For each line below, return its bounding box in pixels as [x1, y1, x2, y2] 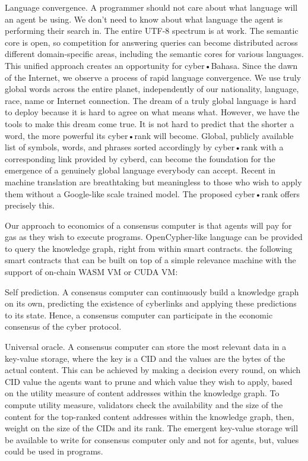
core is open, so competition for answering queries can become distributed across [5, 36, 298, 48]
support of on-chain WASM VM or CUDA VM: [5, 266, 178, 278]
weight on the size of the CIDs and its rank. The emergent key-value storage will [5, 422, 299, 434]
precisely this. [5, 199, 55, 211]
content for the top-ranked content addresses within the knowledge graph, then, [5, 410, 294, 422]
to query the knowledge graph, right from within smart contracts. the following [5, 242, 293, 254]
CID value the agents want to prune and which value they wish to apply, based [5, 375, 293, 387]
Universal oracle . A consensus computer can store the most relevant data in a [5, 340, 287, 353]
